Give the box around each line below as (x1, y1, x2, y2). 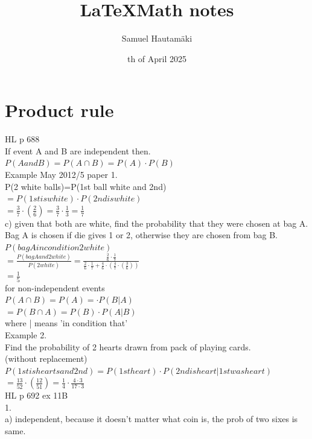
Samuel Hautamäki (121, 32, 193, 45)
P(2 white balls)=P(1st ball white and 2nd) (5, 180, 167, 192)
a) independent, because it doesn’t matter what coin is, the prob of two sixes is (5, 412, 298, 425)
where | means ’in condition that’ (5, 317, 128, 329)
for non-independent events (5, 281, 105, 294)
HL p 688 (5, 133, 40, 145)
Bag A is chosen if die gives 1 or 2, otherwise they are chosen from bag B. (5, 229, 278, 241)
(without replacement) (5, 352, 88, 365)
